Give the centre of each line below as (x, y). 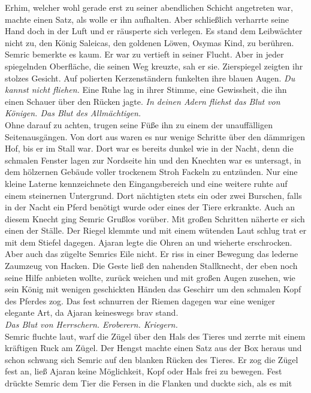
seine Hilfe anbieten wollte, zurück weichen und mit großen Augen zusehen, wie (150, 277)
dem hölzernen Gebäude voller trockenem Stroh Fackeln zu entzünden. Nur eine (151, 172)
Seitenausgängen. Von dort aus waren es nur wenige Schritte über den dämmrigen (155, 136)
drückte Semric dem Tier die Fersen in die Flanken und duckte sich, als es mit (149, 383)
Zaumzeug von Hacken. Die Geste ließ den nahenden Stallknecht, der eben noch (151, 266)
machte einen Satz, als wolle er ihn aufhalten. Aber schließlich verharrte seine (147, 19)
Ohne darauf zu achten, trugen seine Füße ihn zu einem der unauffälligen (139, 124)
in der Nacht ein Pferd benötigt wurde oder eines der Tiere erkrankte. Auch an (150, 207)
